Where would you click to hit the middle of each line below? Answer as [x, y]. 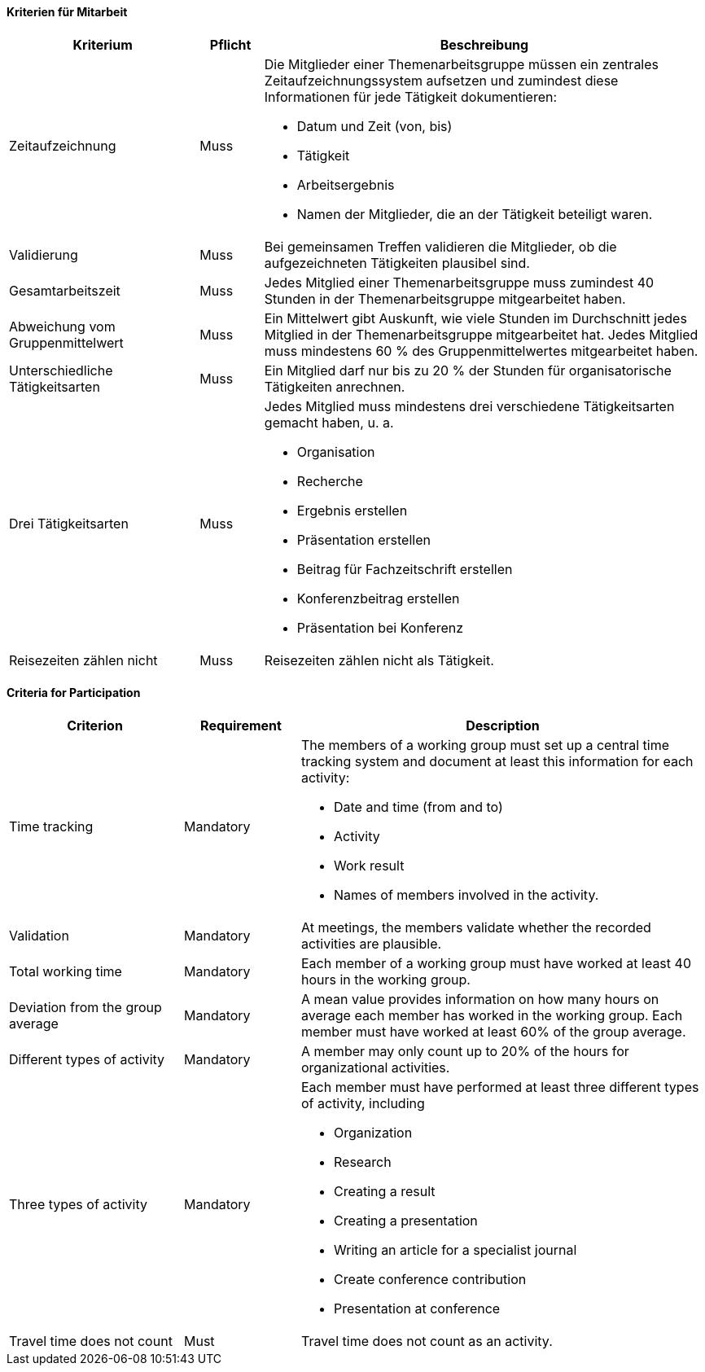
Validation [39, 935]
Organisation [336, 451]
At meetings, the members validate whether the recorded [476, 927]
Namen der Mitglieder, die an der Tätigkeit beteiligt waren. [475, 214]
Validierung [44, 254]
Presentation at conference [417, 1308]
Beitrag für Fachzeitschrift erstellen [405, 569]
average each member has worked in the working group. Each [492, 1015]
